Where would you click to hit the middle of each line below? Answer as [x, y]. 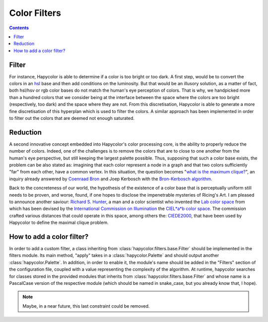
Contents [19, 28]
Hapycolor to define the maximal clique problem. [59, 222]
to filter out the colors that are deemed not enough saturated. [72, 118]
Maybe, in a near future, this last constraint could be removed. [86, 306]
